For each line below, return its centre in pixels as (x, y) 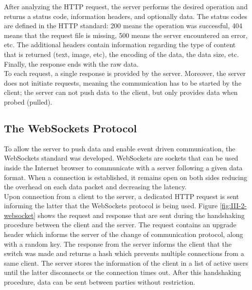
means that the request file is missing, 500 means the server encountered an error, (126, 35)
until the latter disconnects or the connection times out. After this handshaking (123, 272)
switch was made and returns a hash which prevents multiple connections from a (124, 253)
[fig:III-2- (233, 206)
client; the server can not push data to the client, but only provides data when (121, 92)
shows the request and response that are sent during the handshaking (141, 215)
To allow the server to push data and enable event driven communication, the (120, 148)
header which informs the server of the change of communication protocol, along (124, 234)
